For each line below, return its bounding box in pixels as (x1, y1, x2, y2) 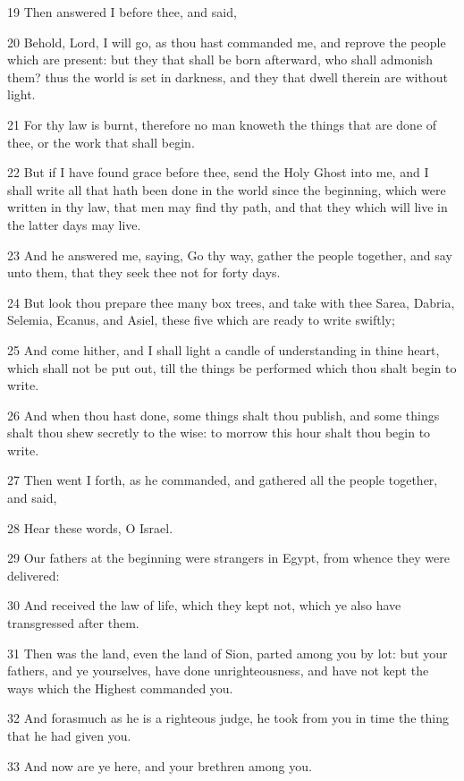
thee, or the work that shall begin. (7, 132, 195, 151)
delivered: (7, 565, 60, 584)
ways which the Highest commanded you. (7, 678, 233, 697)
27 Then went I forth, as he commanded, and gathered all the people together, (7, 471, 438, 489)
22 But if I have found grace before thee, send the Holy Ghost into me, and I (7, 163, 429, 182)
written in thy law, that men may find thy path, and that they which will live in (7, 198, 448, 216)
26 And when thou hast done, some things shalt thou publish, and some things (7, 405, 440, 424)
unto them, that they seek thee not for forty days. (7, 263, 281, 282)
